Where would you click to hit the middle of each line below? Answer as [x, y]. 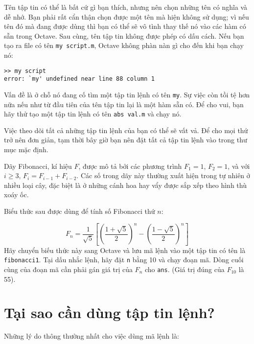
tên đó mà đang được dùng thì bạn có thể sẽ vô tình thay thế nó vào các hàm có [125, 26]
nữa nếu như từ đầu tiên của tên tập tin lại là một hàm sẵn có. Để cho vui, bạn [124, 104]
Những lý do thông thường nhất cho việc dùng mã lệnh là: [92, 336]
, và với [239, 166]
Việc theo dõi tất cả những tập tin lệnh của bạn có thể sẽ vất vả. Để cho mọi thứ [126, 130]
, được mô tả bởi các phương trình [130, 166]
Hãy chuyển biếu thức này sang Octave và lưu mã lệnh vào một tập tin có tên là [125, 250]
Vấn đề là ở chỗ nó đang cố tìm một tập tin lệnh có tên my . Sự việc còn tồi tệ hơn [127, 94]
